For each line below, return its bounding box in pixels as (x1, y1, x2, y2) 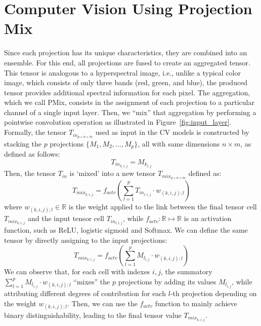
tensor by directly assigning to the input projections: (4, 234, 167, 245)
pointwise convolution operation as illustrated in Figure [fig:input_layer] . (4, 117, 232, 127)
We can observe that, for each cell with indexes (4, 266, 150, 277)
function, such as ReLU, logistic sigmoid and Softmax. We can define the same (4, 225, 248, 235)
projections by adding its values (118, 276, 216, 286)
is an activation (184, 213, 232, 224)
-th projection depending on (170, 288, 257, 299)
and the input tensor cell (27, 213, 104, 224)
